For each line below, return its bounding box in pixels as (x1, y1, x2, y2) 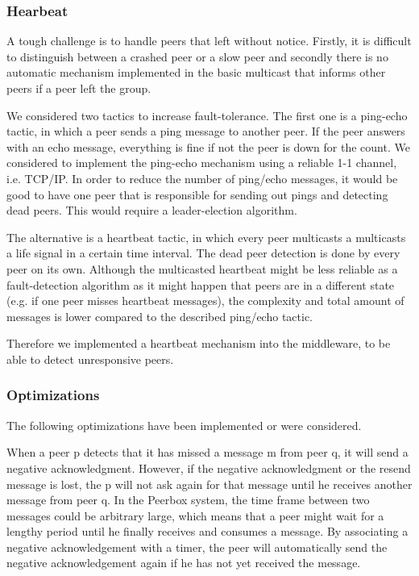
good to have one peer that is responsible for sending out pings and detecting (6, 186, 388, 202)
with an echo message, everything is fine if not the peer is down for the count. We (6, 138, 410, 155)
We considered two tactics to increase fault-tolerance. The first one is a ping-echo (6, 106, 408, 123)
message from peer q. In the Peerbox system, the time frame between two (6, 491, 370, 508)
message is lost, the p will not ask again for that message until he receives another (6, 475, 413, 492)
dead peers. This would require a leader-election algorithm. (6, 202, 297, 219)
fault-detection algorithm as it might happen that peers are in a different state (6, 276, 395, 293)
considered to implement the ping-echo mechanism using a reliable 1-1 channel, (6, 154, 397, 171)
